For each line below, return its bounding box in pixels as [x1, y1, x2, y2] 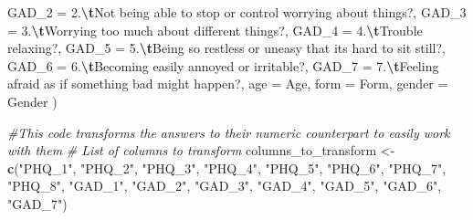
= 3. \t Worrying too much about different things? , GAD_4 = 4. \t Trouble [7, 20, 423, 39]
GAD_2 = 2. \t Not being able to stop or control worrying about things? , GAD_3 [7, 3, 467, 21]
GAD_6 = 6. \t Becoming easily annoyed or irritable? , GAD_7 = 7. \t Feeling [7, 56, 439, 75]
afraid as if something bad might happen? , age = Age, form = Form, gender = [7, 74, 448, 93]
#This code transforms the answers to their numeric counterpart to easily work [7, 122, 450, 141]
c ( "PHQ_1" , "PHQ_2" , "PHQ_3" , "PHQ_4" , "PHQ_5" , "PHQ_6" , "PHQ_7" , [7, 158, 447, 177]
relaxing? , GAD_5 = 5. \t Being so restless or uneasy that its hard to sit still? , [7, 38, 446, 58]
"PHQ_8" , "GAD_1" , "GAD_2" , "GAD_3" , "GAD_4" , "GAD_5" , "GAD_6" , [7, 176, 442, 195]
